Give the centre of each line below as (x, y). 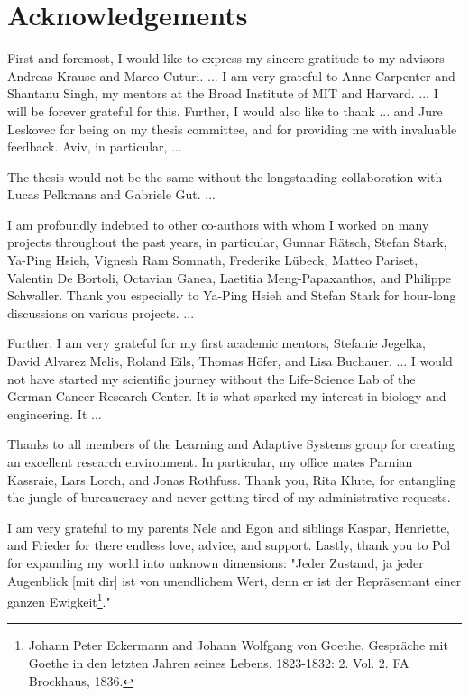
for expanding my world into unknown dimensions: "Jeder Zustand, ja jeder (216, 562)
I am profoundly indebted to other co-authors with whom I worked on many (218, 224)
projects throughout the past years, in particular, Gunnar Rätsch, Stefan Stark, (227, 242)
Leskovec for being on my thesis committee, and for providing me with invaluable (232, 128)
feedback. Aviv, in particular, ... (95, 147)
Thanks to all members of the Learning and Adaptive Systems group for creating (231, 444)
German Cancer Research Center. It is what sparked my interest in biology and (227, 396)
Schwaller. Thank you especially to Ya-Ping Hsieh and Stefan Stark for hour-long (232, 295)
